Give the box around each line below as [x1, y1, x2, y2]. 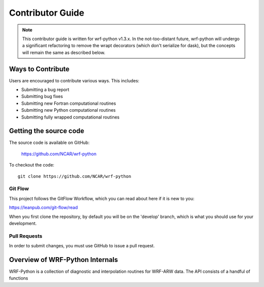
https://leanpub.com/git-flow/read [9, 205, 78, 211]
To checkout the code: [9, 162, 55, 168]
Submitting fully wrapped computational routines [21, 114, 120, 120]
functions [9, 275, 28, 281]
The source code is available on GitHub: [9, 140, 90, 145]
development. [9, 220, 37, 226]
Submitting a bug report [21, 87, 69, 93]
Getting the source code [9, 127, 85, 135]
